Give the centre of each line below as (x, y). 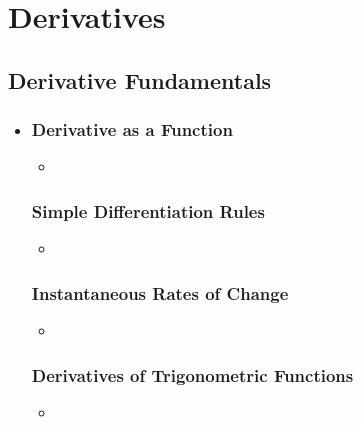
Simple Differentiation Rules (148, 210)
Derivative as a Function (132, 129)
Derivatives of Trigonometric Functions (192, 374)
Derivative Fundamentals (140, 79)
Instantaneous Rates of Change (160, 292)
